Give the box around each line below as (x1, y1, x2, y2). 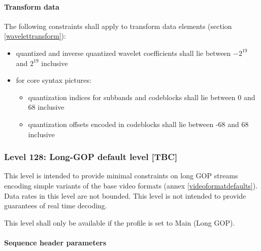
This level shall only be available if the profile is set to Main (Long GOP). (4, 217, 235, 228)
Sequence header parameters (4, 237, 107, 247)
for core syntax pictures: (16, 75, 91, 85)
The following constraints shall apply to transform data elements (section (4, 20, 232, 31)
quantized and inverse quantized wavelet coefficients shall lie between (16, 47, 231, 58)
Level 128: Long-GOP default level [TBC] (4, 150, 178, 163)
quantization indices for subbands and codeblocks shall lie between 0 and (28, 91, 255, 102)
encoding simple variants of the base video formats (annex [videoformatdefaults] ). (4, 180, 258, 191)
